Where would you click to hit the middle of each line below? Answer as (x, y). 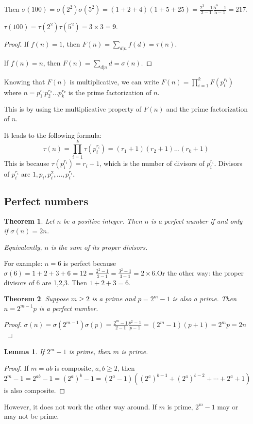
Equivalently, (23, 247)
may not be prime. (32, 416)
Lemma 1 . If (24, 351)
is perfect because (90, 263)
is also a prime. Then (205, 299)
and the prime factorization (207, 109)
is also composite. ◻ (34, 390)
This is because (27, 163)
